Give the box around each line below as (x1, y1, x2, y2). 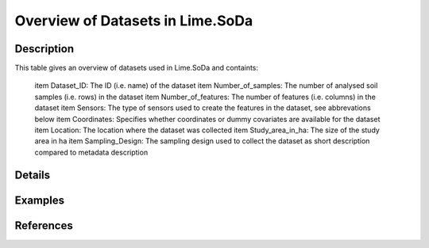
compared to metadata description (34, 147, 149, 157)
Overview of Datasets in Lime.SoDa (14, 12, 253, 29)
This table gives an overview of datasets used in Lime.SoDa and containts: (14, 63, 258, 73)
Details (14, 168, 51, 181)
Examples (14, 193, 65, 207)
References (14, 219, 73, 232)
